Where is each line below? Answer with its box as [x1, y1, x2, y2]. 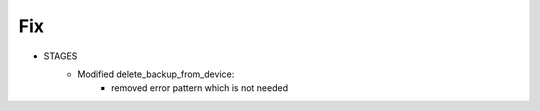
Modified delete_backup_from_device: [77, 68, 235, 80]
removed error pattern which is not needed [111, 82, 289, 94]
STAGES [43, 50, 78, 62]
